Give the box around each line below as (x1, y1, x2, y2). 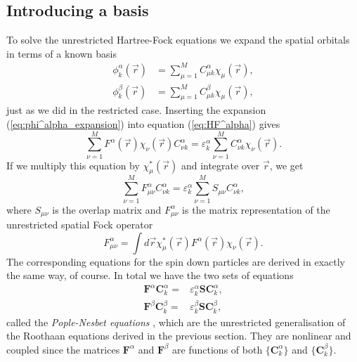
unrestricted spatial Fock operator (6, 217, 153, 232)
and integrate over (181, 157, 260, 172)
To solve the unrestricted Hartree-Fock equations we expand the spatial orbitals (6, 32, 350, 47)
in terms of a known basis (6, 46, 117, 60)
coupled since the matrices (6, 342, 120, 356)
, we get (269, 157, 304, 172)
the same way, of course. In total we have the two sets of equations (6, 268, 294, 283)
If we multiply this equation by (6, 157, 140, 172)
